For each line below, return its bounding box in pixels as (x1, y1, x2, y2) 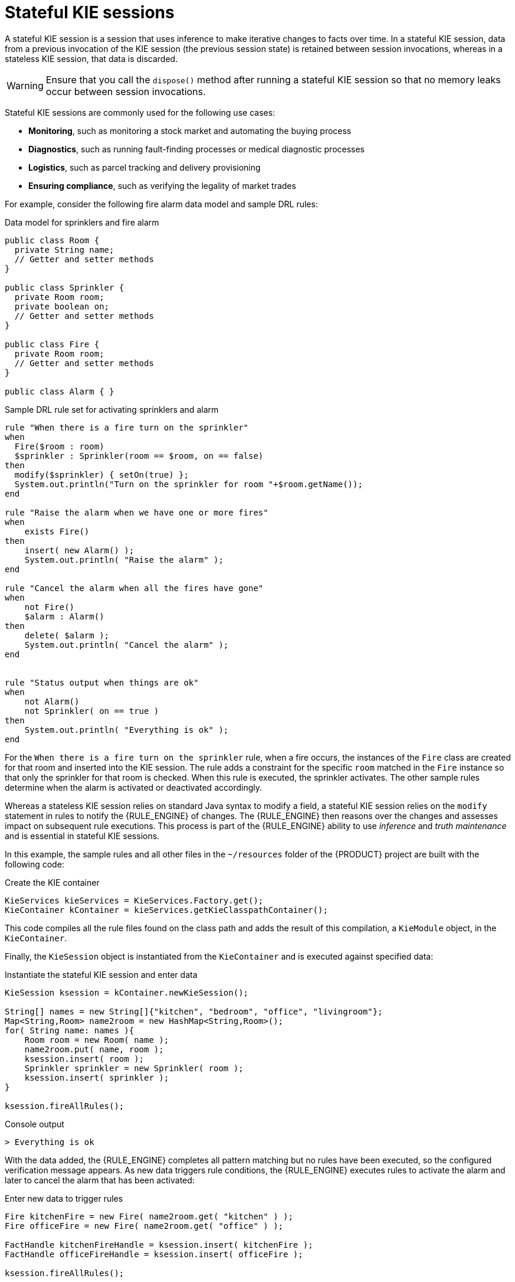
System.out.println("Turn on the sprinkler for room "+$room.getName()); (14, 479, 363, 489)
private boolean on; (14, 301, 110, 311)
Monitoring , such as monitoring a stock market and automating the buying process (28, 125, 352, 136)
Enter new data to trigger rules (5, 1193, 123, 1203)
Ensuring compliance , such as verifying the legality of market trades (28, 180, 296, 191)
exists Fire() (24, 526, 90, 536)
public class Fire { (5, 339, 100, 349)
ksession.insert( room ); (24, 1053, 145, 1064)
